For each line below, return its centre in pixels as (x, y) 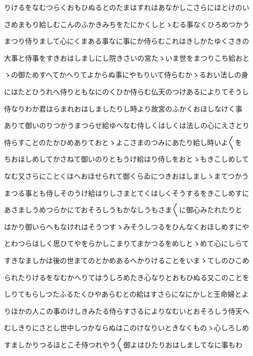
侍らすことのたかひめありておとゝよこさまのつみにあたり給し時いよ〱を (123, 142)
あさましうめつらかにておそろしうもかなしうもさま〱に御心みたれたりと (123, 210)
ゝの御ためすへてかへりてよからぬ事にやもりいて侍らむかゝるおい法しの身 (126, 75)
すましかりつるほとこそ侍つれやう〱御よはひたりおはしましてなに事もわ (123, 344)
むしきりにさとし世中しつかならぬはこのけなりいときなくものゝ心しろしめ (126, 328)
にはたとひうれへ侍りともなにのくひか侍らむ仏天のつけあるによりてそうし (127, 91)
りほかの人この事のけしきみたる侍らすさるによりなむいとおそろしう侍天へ (127, 311)
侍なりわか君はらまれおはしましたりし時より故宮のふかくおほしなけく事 (123, 108)
